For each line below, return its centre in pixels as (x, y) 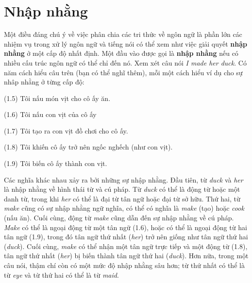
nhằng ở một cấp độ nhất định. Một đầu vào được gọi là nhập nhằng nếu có (121, 53)
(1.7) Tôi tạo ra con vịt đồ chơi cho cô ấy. (66, 130)
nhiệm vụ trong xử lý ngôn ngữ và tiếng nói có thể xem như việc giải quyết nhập (126, 43)
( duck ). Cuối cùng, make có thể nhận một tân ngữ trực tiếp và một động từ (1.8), (126, 246)
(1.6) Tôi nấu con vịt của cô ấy (50, 114)
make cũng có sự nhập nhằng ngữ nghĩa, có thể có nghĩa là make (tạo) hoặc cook (124, 208)
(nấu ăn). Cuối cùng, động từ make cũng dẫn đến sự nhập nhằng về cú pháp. (119, 218)
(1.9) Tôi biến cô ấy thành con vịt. (56, 163)
